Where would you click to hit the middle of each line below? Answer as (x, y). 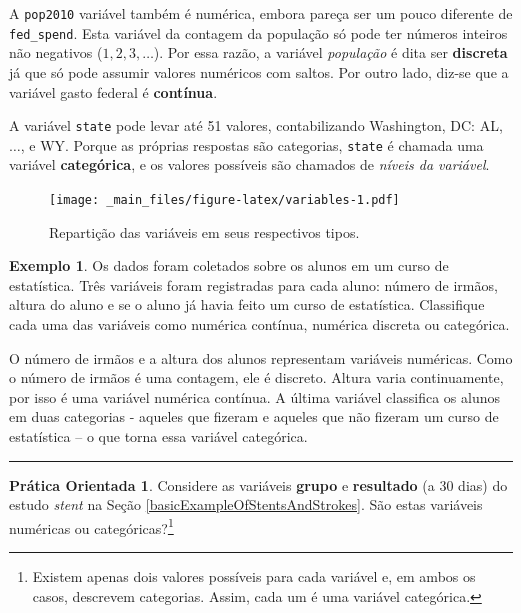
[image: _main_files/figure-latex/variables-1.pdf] (224, 200)
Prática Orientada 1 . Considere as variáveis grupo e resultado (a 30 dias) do (258, 484)
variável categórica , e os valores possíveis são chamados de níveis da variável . (249, 164)
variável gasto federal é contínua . (113, 91)
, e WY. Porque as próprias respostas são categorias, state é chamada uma (252, 144)
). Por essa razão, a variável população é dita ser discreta (330, 52)
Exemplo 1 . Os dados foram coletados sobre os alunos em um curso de (229, 265)
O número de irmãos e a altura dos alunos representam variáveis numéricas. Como (261, 357)
